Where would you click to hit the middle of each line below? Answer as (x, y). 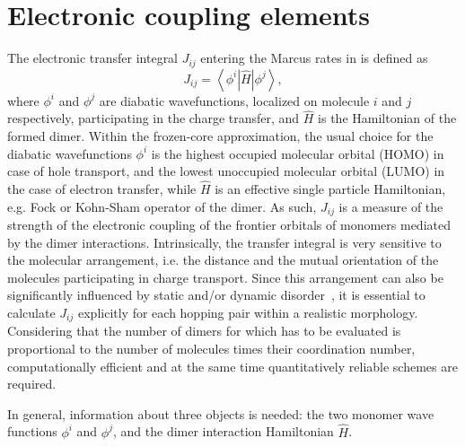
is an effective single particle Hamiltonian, (330, 188)
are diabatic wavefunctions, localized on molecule (234, 100)
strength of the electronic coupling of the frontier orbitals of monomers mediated (229, 225)
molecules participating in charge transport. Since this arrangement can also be (225, 277)
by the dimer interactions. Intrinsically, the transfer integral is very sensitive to (224, 242)
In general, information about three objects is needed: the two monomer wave (221, 413)
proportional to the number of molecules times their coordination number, (211, 349)
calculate (31, 312)
